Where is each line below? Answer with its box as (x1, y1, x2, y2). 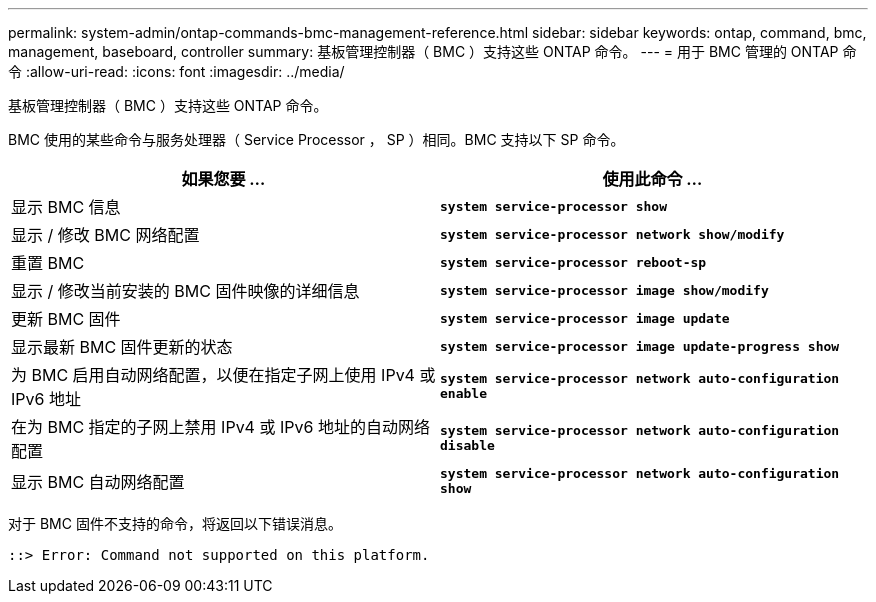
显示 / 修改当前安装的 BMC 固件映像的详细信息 (11, 281, 360, 301)
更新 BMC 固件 (11, 309, 121, 329)
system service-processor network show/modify (440, 226, 785, 242)
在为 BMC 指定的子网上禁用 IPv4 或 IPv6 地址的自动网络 (11, 417, 430, 437)
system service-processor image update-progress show (440, 338, 840, 354)
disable (440, 438, 495, 453)
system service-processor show (440, 198, 667, 214)
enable (440, 386, 487, 401)
